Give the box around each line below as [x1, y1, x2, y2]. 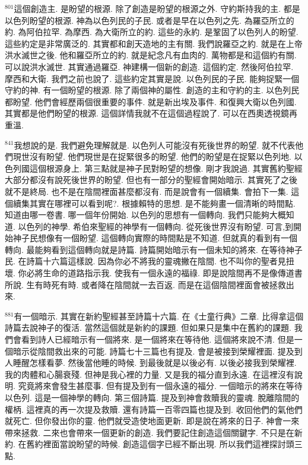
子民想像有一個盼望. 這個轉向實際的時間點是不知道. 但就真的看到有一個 [21, 232, 298, 244]
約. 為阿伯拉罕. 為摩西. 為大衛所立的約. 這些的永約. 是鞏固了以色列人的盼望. [5, 26, 299, 38]
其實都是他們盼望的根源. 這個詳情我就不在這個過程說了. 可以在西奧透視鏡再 [5, 107, 298, 119]
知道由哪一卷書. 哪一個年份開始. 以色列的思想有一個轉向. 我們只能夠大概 [5, 208, 286, 221]
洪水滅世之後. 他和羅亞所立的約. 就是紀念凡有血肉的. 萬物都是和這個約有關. [5, 49, 297, 61]
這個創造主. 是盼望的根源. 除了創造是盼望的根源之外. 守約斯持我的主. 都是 [14, 2, 300, 14]
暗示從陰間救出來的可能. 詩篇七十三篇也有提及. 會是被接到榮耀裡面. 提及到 [12, 344, 303, 357]
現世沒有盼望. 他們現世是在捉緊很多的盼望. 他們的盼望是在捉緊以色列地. [12, 150, 291, 163]
